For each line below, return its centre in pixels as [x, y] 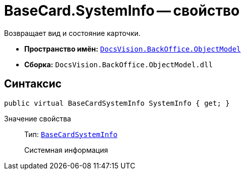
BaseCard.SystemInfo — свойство [122, 11]
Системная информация [66, 150]
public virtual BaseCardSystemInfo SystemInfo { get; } [117, 103]
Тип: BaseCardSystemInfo [71, 134]
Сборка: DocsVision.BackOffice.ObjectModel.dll [119, 64]
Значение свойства [38, 118]
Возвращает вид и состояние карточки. [72, 33]
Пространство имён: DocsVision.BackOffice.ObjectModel [133, 49]
